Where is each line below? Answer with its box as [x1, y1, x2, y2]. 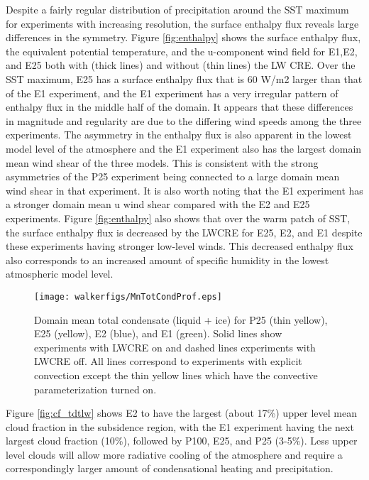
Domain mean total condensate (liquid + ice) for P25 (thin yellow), [34, 312, 328, 327]
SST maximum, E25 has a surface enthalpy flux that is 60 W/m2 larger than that [6, 71, 363, 86]
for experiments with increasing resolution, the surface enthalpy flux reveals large [6, 16, 359, 31]
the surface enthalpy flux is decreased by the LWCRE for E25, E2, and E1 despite [6, 224, 363, 239]
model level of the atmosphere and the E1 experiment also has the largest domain [6, 141, 362, 156]
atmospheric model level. [6, 266, 114, 281]
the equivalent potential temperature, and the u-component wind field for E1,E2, [6, 43, 358, 58]
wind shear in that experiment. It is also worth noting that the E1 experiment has [6, 182, 363, 197]
